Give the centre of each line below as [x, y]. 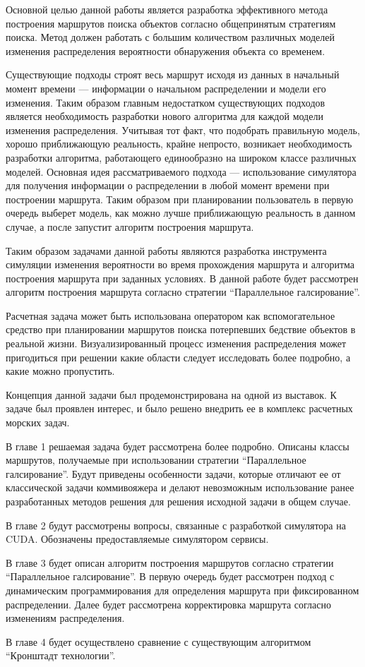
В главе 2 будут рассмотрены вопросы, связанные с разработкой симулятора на [176, 525]
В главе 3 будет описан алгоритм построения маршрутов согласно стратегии [170, 562]
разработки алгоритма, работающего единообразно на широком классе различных [181, 157]
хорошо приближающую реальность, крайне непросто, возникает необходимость [179, 144]
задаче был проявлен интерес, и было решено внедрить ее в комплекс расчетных [179, 408]
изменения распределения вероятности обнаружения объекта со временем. [166, 50]
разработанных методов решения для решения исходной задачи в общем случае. [178, 501]
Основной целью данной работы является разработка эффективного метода [167, 9]
